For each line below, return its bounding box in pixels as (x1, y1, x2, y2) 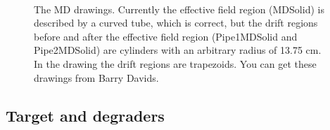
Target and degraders (6, 104, 165, 126)
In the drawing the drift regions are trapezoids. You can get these (34, 56, 317, 71)
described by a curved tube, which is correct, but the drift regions (34, 15, 318, 30)
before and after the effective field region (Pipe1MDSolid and (34, 29, 298, 43)
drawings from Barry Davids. (34, 70, 159, 85)
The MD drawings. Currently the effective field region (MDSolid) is (34, 1, 324, 16)
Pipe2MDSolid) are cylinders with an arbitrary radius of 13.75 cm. (34, 43, 322, 57)
